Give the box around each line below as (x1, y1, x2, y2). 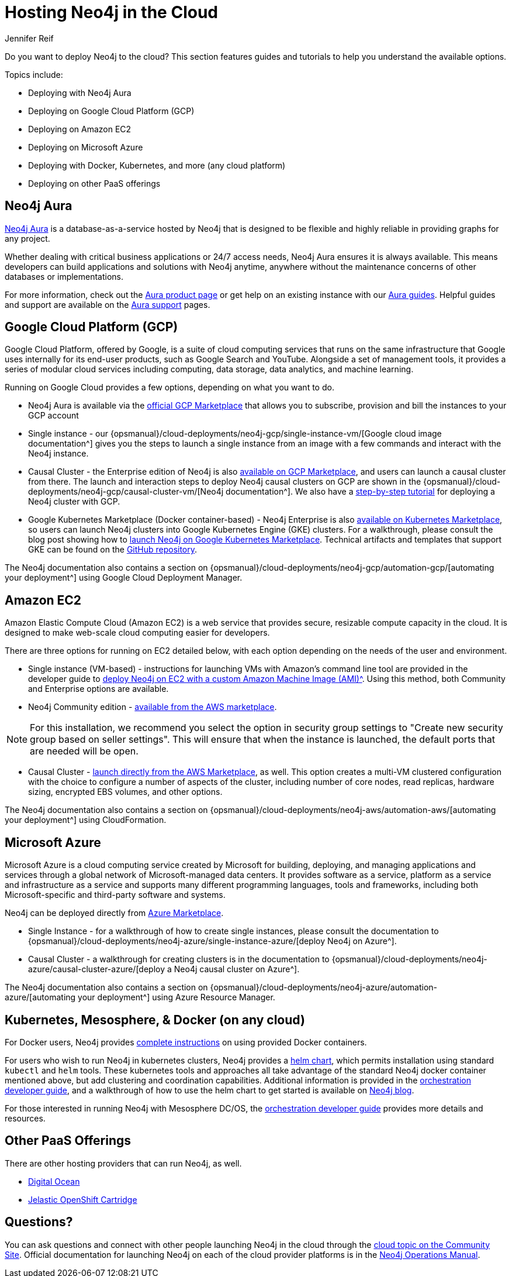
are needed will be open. (30, 745, 139, 757)
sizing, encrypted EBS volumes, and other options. (28, 787, 223, 797)
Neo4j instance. (28, 448, 89, 459)
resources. (5, 1113, 46, 1123)
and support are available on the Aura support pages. (5, 299, 210, 310)
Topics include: (5, 69, 63, 80)
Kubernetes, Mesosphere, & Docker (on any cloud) (5, 1012, 305, 1027)
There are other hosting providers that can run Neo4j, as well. (5, 1158, 242, 1168)
